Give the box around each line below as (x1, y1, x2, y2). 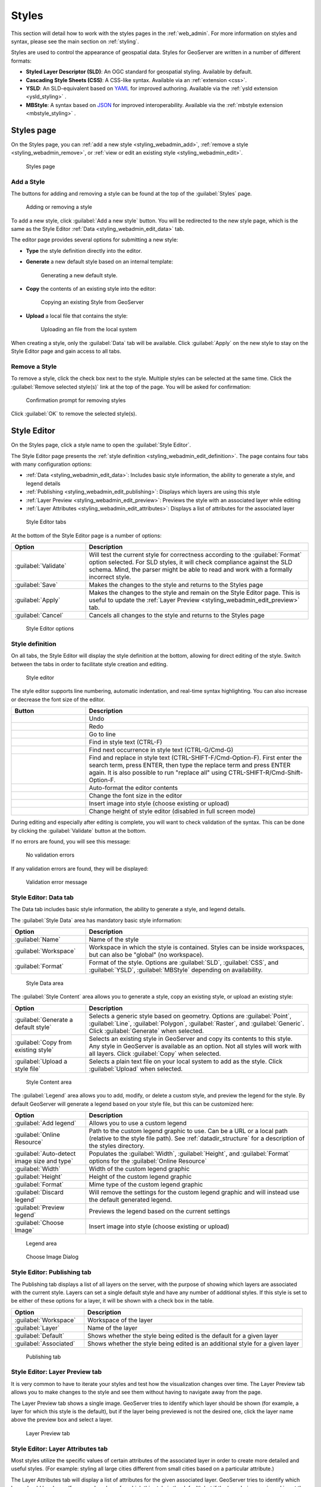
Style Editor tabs (26, 518, 67, 526)
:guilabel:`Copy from (14, 1038, 72, 1046)
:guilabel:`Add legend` (14, 1119, 77, 1127)
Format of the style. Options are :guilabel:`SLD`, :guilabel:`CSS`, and (89, 958, 279, 967)
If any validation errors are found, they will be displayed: (11, 865, 149, 872)
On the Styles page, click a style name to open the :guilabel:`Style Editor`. (11, 441, 191, 448)
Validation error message (26, 879, 87, 886)
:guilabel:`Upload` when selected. (89, 1065, 183, 1073)
